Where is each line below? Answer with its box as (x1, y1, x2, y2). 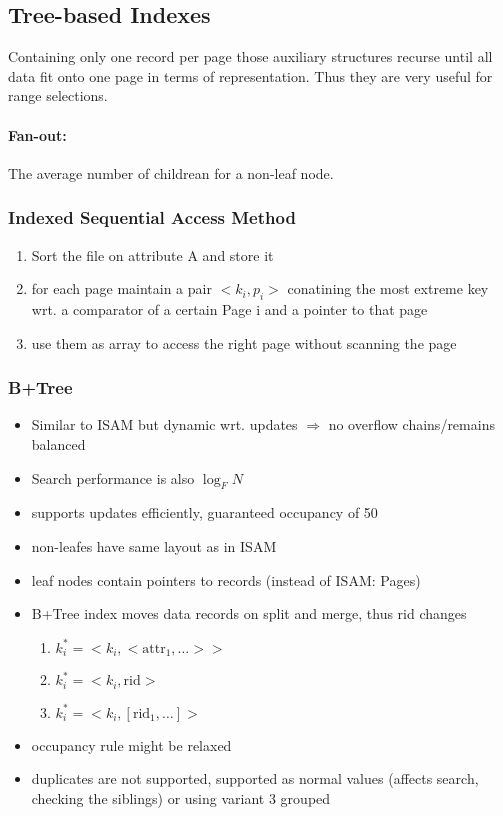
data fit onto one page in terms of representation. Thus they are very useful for (8, 65, 493, 86)
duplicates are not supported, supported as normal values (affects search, (31, 768, 479, 789)
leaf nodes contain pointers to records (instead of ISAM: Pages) (31, 569, 421, 590)
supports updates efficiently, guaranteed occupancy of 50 (31, 502, 378, 523)
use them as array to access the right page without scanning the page (31, 332, 457, 353)
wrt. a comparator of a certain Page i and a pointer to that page (31, 298, 428, 319)
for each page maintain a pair (31, 278, 212, 299)
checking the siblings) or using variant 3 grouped (31, 787, 331, 808)
